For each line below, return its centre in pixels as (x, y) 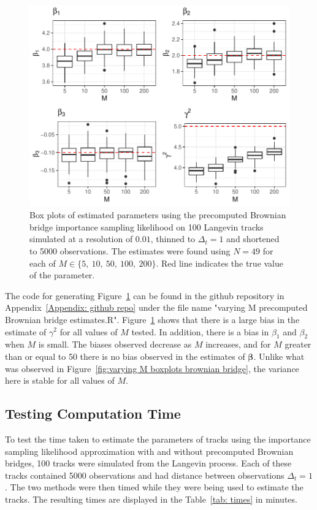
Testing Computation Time (93, 413)
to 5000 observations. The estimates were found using (130, 250)
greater (298, 344)
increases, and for (238, 344)
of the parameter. (62, 275)
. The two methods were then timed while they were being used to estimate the (154, 487)
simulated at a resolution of (81, 239)
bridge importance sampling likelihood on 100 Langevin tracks (147, 226)
